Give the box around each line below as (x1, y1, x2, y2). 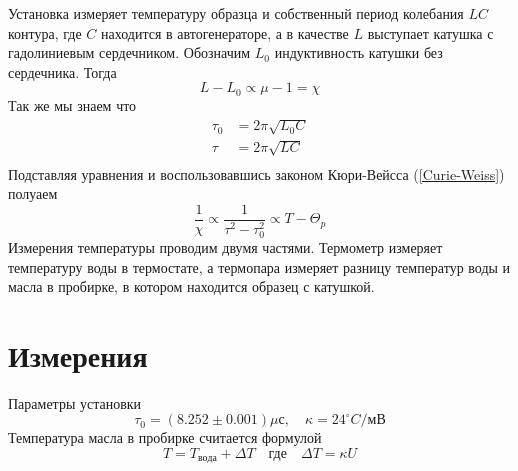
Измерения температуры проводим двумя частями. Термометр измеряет (8, 236, 443, 257)
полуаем (8, 183, 58, 204)
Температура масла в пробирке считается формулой (8, 427, 322, 448)
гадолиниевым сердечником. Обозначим (8, 42, 251, 63)
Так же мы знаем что (8, 94, 137, 115)
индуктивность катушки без (274, 42, 443, 63)
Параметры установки (8, 392, 142, 413)
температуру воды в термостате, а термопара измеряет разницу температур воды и (8, 256, 511, 277)
